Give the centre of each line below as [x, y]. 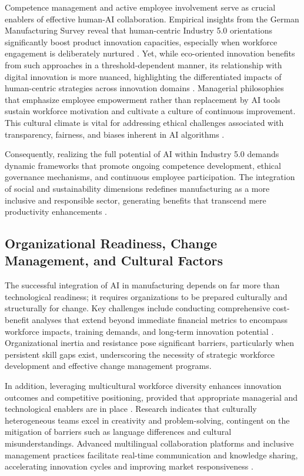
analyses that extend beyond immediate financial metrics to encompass [160, 320]
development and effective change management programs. [108, 366]
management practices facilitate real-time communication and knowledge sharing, [151, 455]
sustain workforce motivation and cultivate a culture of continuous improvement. [150, 111]
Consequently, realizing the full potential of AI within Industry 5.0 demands [142, 154]
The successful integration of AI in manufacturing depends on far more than [142, 285]
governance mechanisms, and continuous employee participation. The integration [150, 177]
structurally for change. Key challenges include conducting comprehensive [138, 308]
